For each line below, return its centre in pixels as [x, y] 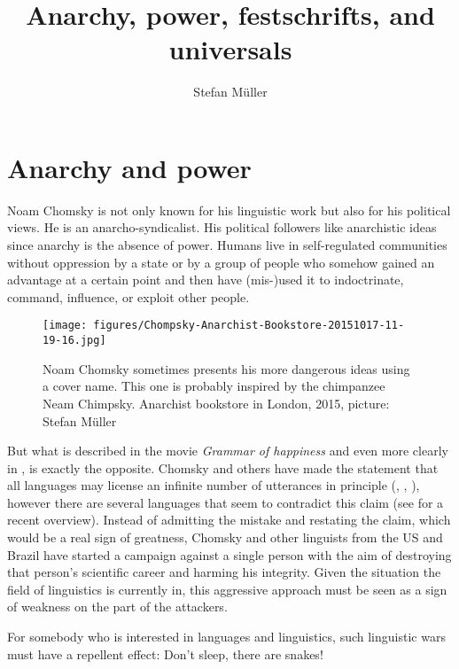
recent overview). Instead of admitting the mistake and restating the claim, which [229, 520]
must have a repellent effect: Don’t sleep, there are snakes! [165, 653]
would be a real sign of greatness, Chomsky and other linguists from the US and [225, 537]
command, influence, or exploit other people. [128, 296]
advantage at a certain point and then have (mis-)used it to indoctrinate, [206, 280]
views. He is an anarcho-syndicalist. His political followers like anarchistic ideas [222, 227]
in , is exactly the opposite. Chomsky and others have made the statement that [223, 467]
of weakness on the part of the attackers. [117, 607]
